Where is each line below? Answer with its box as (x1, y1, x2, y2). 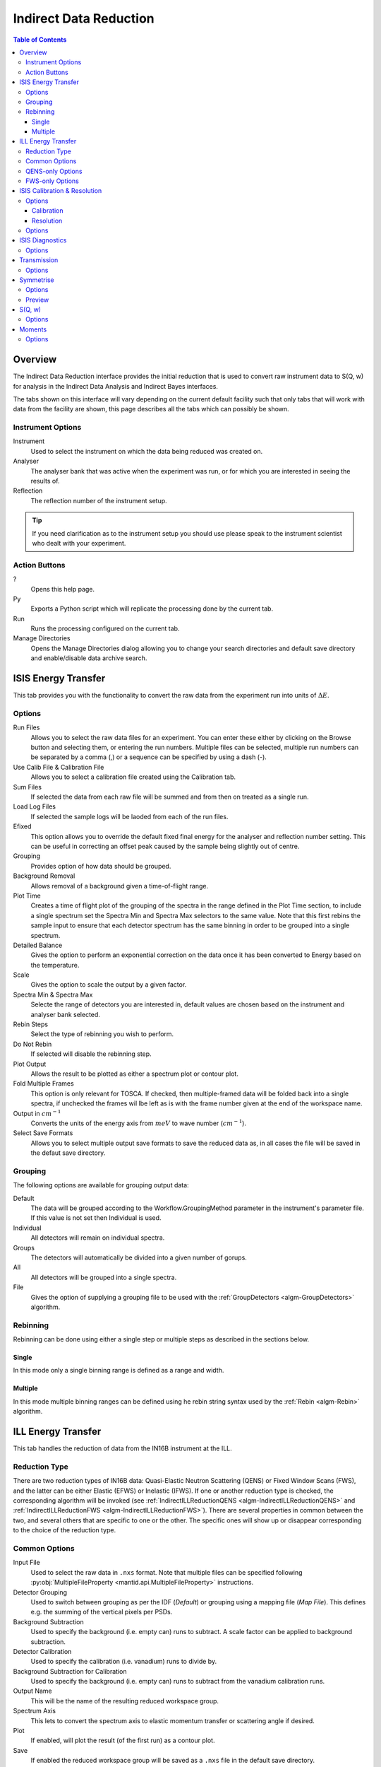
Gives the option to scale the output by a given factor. (30, 980, 187, 989)
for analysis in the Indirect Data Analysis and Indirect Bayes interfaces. (13, 382, 219, 390)
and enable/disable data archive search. (30, 654, 147, 662)
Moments (19, 325, 47, 334)
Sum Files (13, 782, 42, 791)
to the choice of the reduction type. (13, 1526, 116, 1534)
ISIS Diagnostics (19, 236, 67, 245)
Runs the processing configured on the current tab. (30, 624, 180, 633)
